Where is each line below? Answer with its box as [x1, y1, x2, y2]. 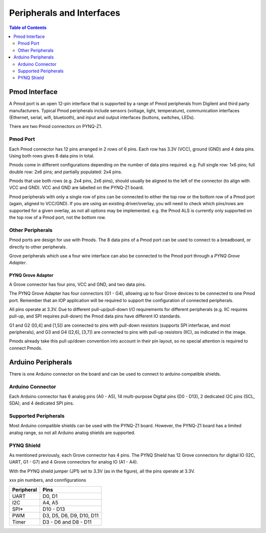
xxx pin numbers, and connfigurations [9, 477, 86, 483]
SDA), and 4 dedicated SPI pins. [9, 400, 74, 406]
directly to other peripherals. [9, 244, 67, 250]
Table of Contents [9, 25, 47, 31]
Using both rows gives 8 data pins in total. [9, 153, 95, 158]
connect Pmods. [9, 345, 43, 351]
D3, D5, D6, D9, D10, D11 [42, 512, 99, 519]
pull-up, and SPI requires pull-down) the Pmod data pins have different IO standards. [9, 313, 181, 319]
